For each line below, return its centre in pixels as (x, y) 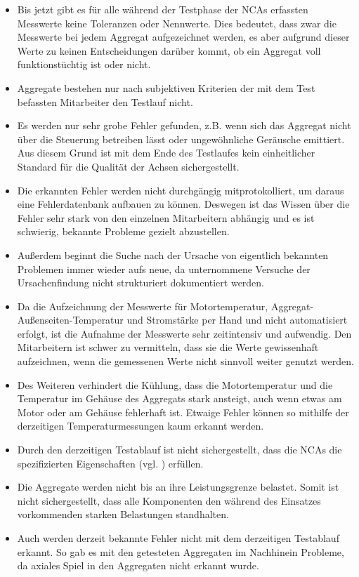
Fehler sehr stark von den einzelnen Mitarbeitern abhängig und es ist (166, 217)
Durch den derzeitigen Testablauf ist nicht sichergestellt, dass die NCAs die (179, 450)
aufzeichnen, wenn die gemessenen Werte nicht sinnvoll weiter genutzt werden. (185, 361)
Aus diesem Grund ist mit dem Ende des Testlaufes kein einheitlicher (166, 153)
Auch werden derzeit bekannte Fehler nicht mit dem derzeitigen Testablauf (178, 538)
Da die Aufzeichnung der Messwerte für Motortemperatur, (143, 306)
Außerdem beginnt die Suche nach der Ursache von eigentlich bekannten (173, 254)
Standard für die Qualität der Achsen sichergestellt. (128, 166)
